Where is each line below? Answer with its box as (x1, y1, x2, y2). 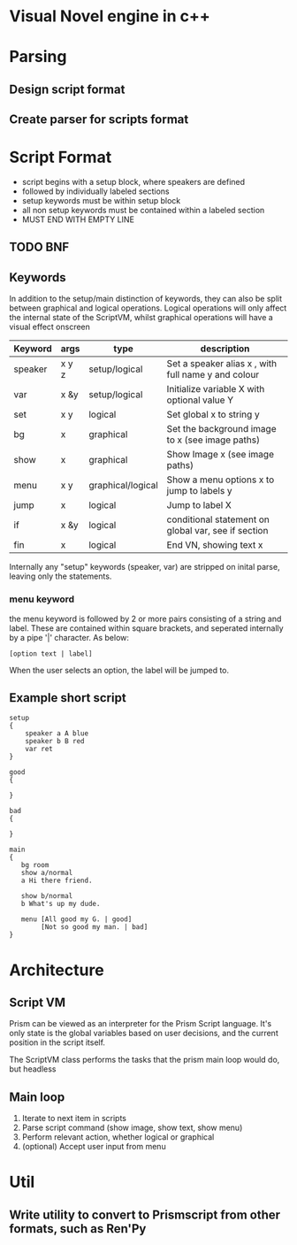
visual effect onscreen (9, 321, 91, 333)
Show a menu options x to (166, 473, 275, 486)
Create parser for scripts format (9, 112, 189, 127)
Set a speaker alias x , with (166, 357, 278, 370)
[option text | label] (9, 649, 93, 658)
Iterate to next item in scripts (21, 1113, 126, 1124)
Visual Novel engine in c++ (9, 6, 210, 27)
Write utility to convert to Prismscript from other (9, 1207, 281, 1222)
